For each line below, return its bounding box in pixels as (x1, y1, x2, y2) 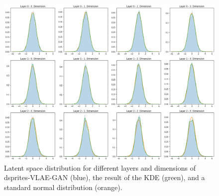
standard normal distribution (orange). (4, 182, 122, 192)
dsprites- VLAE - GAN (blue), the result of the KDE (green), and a (4, 172, 205, 183)
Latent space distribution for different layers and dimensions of (4, 162, 196, 173)
